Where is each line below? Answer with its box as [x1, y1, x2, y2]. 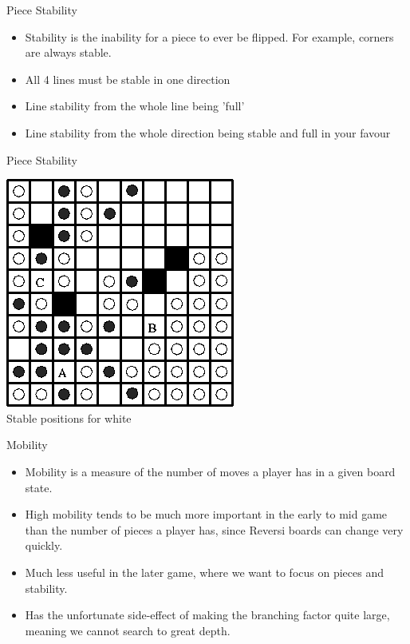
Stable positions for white [6, 409, 132, 426]
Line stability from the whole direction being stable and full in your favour [25, 124, 391, 141]
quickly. [25, 537, 63, 554]
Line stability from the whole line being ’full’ [25, 97, 245, 114]
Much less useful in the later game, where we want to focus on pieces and [25, 563, 384, 580]
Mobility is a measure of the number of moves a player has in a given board [25, 463, 396, 479]
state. [25, 479, 53, 495]
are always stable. [25, 44, 112, 61]
